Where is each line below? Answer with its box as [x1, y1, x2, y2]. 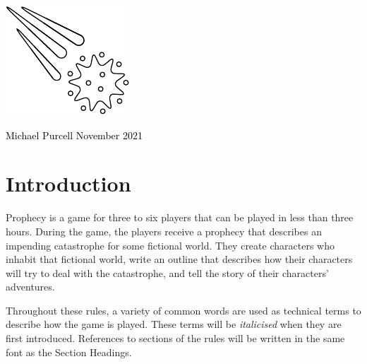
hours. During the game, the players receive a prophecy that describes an [6, 223, 322, 238]
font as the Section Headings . [6, 344, 132, 359]
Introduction [6, 169, 131, 198]
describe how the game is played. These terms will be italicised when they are [6, 317, 342, 331]
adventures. [6, 279, 55, 294]
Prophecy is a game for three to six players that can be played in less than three [6, 210, 354, 225]
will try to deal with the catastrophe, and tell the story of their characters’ [6, 265, 329, 280]
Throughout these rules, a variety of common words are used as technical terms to [6, 303, 361, 317]
